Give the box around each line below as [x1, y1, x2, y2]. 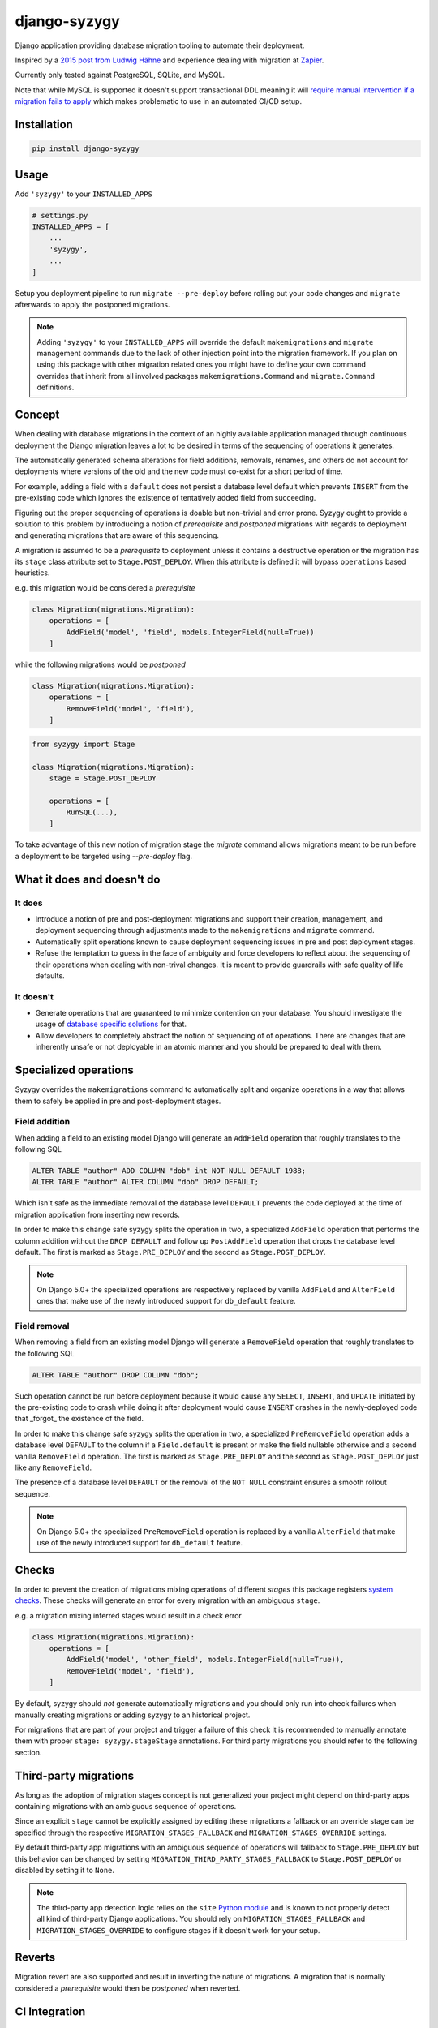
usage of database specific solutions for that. [35, 1019, 187, 1029]
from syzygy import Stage [32, 739, 135, 749]
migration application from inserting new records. [15, 1209, 180, 1219]
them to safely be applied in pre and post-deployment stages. [15, 1096, 221, 1106]
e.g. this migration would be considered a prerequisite [15, 582, 195, 592]
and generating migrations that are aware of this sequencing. [15, 531, 219, 540]
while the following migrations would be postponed [15, 660, 186, 669]
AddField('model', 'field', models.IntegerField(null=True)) [66, 627, 315, 637]
